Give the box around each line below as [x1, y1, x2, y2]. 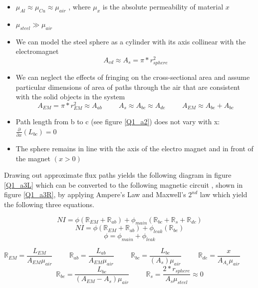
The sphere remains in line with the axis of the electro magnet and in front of [15, 143, 254, 153]
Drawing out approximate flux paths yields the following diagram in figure [4, 170, 232, 180]
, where [68, 1, 91, 11]
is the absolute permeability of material [102, 1, 224, 11]
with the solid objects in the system [15, 91, 125, 102]
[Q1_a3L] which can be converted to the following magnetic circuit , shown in [4, 179, 243, 190]
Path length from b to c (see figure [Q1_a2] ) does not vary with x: [15, 116, 220, 127]
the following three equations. [4, 199, 94, 209]
